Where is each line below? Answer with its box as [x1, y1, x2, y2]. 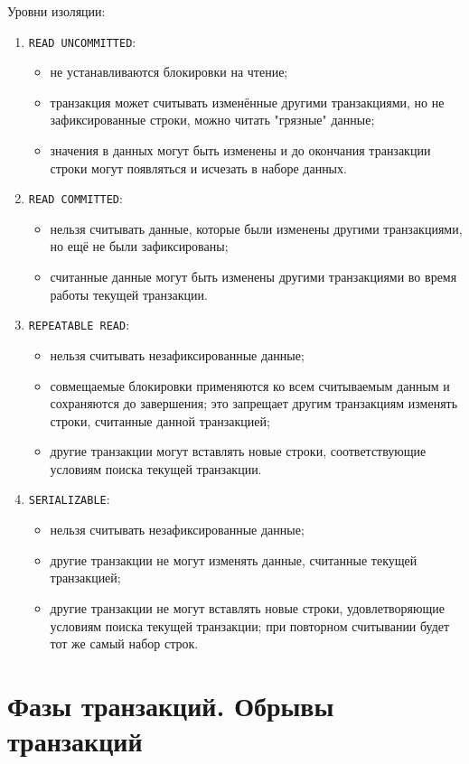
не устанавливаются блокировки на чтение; [50, 62, 288, 81]
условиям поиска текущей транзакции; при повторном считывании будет [50, 616, 450, 635]
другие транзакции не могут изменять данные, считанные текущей [50, 550, 417, 569]
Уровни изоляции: [7, 2, 106, 20]
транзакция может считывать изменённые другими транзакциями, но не [50, 92, 445, 111]
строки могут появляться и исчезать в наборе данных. [50, 158, 347, 177]
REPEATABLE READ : [28, 315, 130, 334]
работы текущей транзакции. [50, 284, 208, 303]
